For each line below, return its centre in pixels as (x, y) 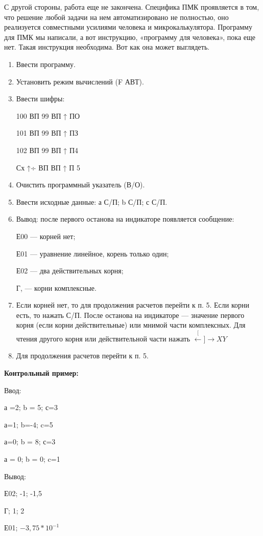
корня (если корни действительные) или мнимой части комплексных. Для (131, 325)
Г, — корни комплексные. (56, 287)
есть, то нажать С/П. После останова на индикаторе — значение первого (130, 315)
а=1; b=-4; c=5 (29, 424)
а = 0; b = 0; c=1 (32, 459)
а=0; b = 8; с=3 (30, 442)
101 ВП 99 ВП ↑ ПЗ (47, 133)
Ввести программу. (46, 64)
